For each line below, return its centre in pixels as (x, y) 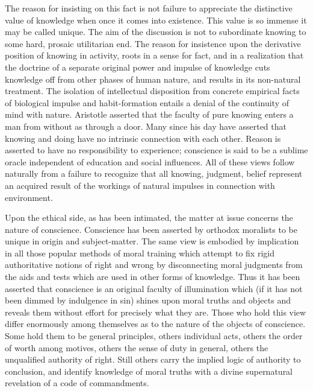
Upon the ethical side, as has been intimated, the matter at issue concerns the (149, 218)
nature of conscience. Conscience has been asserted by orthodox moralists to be (151, 229)
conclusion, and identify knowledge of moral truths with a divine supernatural (149, 371)
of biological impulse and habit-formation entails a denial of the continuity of (147, 102)
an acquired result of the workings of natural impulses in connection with (140, 185)
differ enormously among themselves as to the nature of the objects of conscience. (155, 324)
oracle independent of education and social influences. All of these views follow (150, 161)
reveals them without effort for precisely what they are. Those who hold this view (156, 312)
